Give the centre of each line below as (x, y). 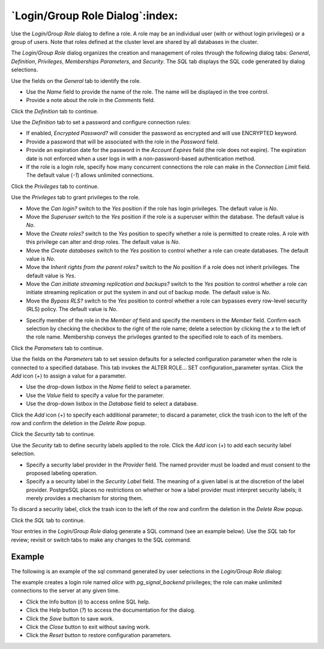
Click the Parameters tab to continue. (57, 348)
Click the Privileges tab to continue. (55, 186)
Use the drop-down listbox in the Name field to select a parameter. (109, 387)
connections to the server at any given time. (65, 591)
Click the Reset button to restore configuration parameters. (99, 635)
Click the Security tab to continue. (53, 434)
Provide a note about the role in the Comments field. (91, 100)
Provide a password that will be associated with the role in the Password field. (122, 142)
